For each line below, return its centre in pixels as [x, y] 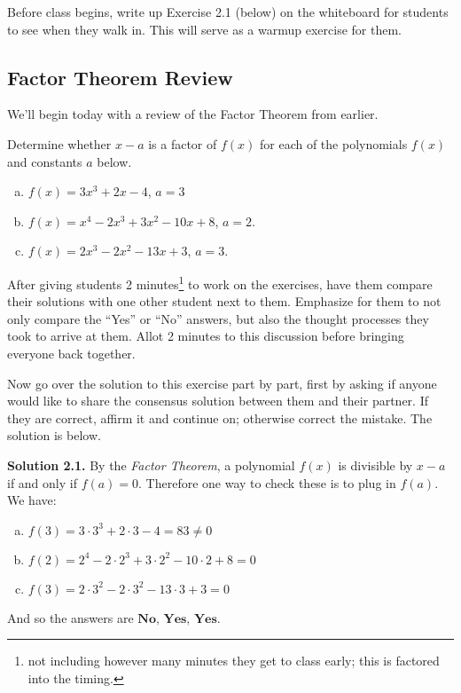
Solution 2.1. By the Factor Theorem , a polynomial [151, 465]
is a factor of [183, 143]
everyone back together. [71, 353]
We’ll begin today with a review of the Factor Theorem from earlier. [193, 114]
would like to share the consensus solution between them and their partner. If [218, 401]
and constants [45, 161]
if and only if [42, 482]
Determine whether [59, 143]
